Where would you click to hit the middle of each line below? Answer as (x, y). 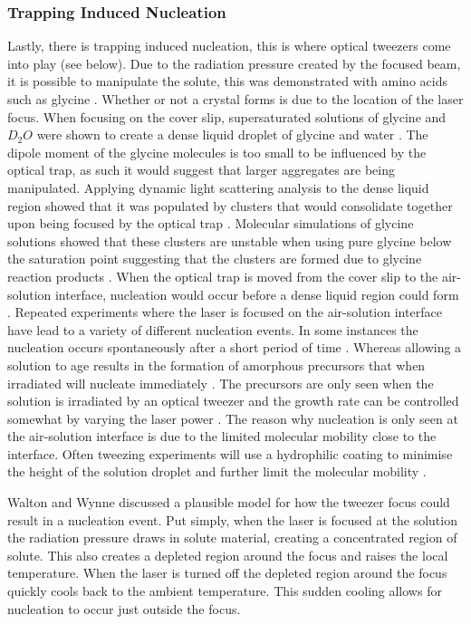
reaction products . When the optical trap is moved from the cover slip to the (223, 276)
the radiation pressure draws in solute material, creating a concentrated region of (232, 538)
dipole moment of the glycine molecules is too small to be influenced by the (217, 152)
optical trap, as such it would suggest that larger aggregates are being (201, 170)
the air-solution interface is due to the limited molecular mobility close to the (222, 436)
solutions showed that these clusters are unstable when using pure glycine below (230, 240)
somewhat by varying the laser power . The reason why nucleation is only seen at (233, 418)
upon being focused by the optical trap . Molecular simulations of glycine (211, 223)
